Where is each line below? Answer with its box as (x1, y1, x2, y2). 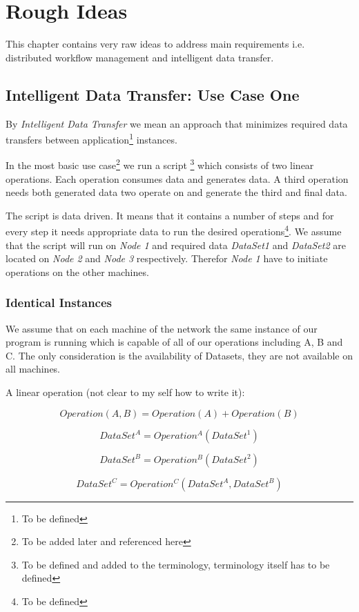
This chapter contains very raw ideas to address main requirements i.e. (6, 37, 305, 51)
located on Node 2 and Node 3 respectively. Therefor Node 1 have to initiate (6, 251, 328, 266)
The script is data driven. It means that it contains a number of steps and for (6, 208, 334, 222)
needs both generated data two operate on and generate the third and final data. (6, 185, 347, 199)
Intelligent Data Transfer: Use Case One (6, 83, 300, 105)
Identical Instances (6, 294, 112, 311)
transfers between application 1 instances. (6, 130, 177, 146)
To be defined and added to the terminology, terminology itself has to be (21, 557, 330, 571)
